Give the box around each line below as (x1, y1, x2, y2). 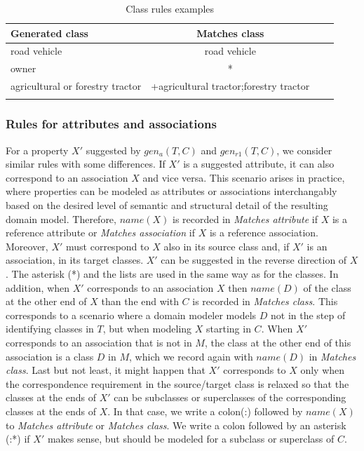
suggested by (86, 142, 141, 157)
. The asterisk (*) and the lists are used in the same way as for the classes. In (6, 267, 339, 281)
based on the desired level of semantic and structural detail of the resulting (6, 198, 328, 213)
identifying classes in (6, 321, 94, 336)
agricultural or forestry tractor (11, 79, 142, 93)
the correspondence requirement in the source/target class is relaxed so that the (6, 376, 349, 391)
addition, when (6, 280, 70, 295)
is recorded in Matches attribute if (173, 211, 318, 226)
